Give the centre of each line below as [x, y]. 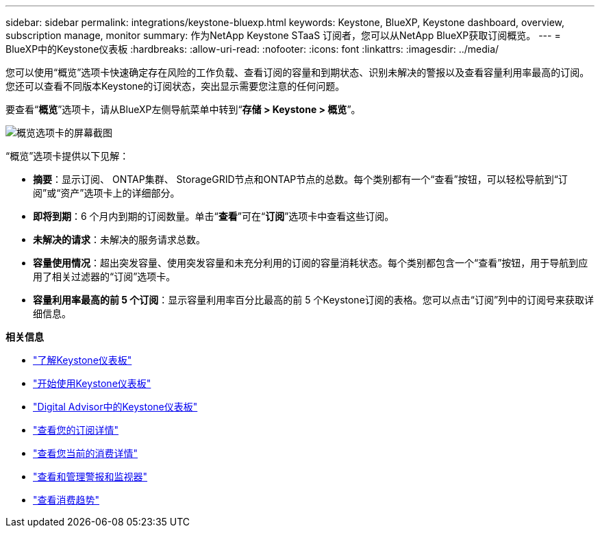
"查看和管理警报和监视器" [90, 476]
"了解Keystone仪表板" [83, 360]
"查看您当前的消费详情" [86, 453]
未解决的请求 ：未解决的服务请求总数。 [119, 239]
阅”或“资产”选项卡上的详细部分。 [107, 193]
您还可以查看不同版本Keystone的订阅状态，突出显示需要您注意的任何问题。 [175, 86]
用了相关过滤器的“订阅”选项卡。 [104, 276]
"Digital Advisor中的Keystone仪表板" [115, 407]
